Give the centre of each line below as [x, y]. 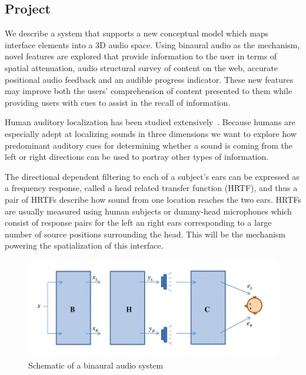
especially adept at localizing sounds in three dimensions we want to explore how [151, 133]
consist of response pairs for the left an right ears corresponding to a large [138, 222]
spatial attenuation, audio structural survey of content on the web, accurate [141, 67]
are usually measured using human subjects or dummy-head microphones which [148, 211]
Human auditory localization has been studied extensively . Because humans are [150, 122]
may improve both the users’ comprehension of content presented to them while [149, 91]
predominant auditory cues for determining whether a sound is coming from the [149, 145]
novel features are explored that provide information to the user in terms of [141, 56]
